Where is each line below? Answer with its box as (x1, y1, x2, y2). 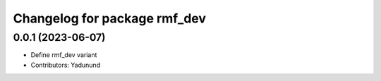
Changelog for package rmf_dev (13, 11, 207, 26)
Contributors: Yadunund (30, 61, 101, 69)
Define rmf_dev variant (30, 51, 97, 59)
